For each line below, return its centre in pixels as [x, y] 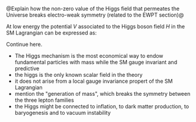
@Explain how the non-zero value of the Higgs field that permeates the [93, 9]
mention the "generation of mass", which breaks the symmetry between [102, 94]
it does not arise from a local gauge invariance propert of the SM [94, 81]
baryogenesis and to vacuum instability [62, 113]
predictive [27, 68]
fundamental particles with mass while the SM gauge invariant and [96, 62]
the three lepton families [44, 100]
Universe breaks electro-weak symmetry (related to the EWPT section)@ [95, 15]
